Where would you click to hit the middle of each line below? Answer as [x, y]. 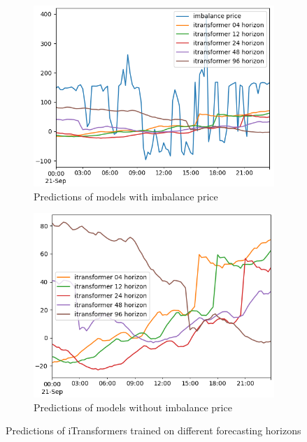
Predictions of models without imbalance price [133, 407]
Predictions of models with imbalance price [126, 196]
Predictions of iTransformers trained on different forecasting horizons [153, 430]
